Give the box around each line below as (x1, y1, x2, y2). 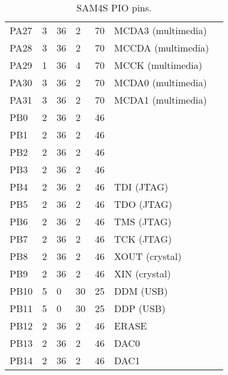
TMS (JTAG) (114, 214, 172, 228)
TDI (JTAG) (114, 180, 169, 193)
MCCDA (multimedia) (114, 41, 209, 55)
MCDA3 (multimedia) (114, 23, 207, 37)
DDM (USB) (114, 284, 168, 298)
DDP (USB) (114, 301, 166, 315)
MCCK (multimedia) (114, 58, 202, 72)
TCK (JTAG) (114, 232, 172, 246)
